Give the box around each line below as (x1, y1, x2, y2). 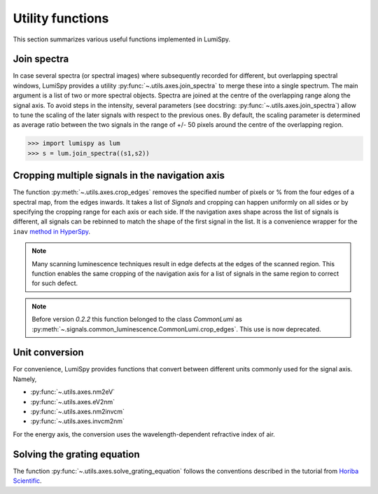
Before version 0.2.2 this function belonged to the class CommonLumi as (31, 315, 243, 324)
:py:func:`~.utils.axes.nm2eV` (30, 387, 115, 396)
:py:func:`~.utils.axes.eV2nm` (30, 397, 115, 406)
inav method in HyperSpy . (13, 227, 91, 235)
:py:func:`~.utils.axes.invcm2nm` (30, 417, 125, 425)
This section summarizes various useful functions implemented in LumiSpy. (13, 35, 231, 43)
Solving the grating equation (13, 448, 140, 460)
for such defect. (31, 279, 78, 287)
